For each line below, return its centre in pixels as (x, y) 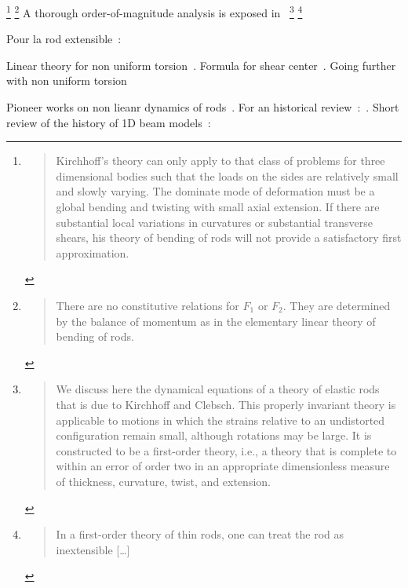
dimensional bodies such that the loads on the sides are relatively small (227, 175)
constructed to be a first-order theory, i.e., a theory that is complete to (226, 450)
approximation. (93, 252)
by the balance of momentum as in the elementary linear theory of (216, 321)
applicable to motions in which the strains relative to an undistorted (220, 420)
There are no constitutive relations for (148, 305)
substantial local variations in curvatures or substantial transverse (214, 222)
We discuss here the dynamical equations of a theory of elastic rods (218, 389)
